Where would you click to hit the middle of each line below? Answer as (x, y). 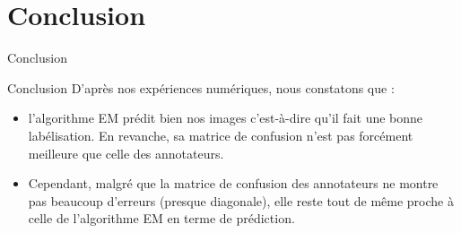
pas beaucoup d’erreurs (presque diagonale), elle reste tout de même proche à (241, 200)
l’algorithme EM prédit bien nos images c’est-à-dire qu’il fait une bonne (226, 118)
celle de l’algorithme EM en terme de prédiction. (161, 218)
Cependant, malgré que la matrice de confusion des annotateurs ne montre (233, 183)
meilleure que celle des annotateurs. (126, 153)
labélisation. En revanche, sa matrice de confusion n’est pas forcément (221, 135)
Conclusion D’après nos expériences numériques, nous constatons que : (201, 87)
